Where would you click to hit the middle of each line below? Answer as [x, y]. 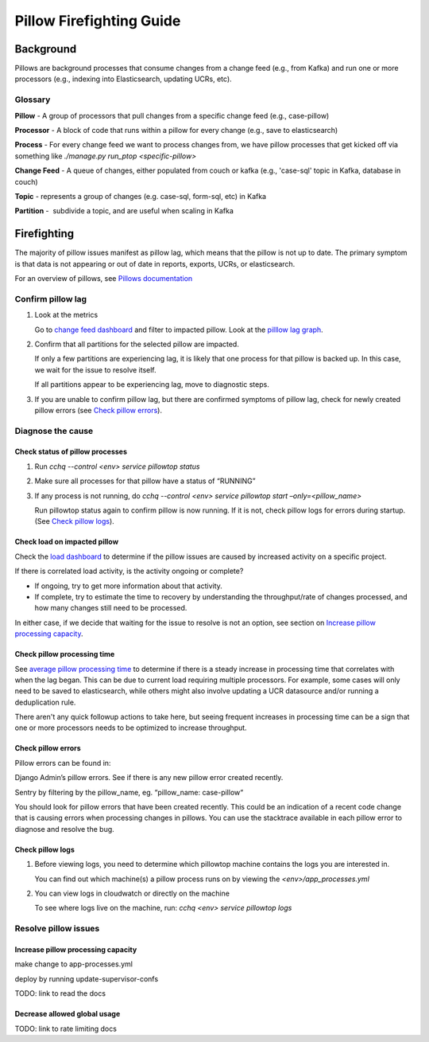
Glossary [33, 100]
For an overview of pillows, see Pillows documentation [104, 279]
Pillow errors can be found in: [63, 763]
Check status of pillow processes [71, 452]
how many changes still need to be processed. [111, 608]
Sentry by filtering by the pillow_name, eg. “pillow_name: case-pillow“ [129, 792]
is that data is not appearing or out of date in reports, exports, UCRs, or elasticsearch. [155, 263]
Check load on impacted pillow [67, 542]
